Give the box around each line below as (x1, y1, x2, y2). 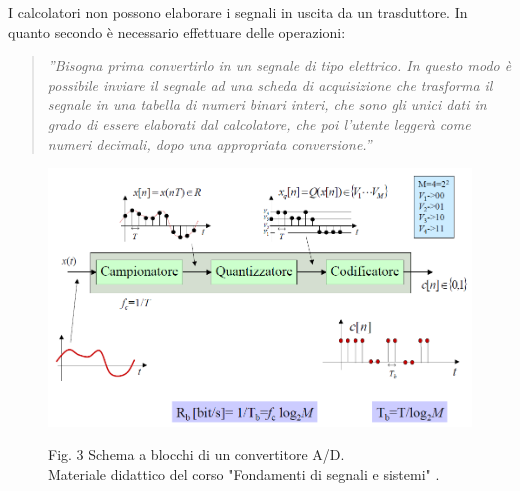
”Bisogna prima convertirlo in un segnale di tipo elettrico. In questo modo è (47, 55, 512, 76)
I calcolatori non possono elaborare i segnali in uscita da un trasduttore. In (8, 2, 468, 22)
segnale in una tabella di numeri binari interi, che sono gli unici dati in (47, 94, 487, 115)
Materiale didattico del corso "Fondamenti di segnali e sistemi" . (48, 464, 440, 485)
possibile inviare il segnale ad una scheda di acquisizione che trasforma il (47, 74, 493, 95)
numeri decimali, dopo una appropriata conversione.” (47, 133, 372, 154)
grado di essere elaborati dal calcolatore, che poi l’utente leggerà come (47, 113, 471, 134)
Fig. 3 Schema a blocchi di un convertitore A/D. (48, 444, 345, 465)
